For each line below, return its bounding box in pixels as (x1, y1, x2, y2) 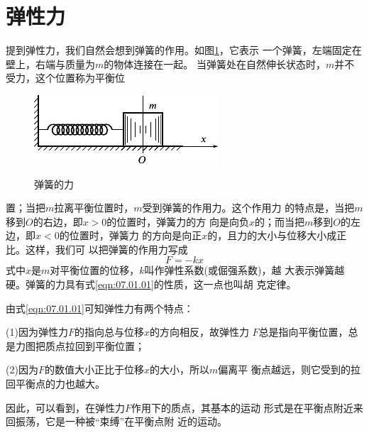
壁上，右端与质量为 (6, 56, 95, 71)
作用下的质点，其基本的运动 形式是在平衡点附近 (131, 400, 353, 415)
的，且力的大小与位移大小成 (207, 228, 337, 243)
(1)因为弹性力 (6, 324, 68, 339)
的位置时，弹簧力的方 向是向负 (106, 214, 250, 229)
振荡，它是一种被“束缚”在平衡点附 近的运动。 (15, 414, 227, 429)
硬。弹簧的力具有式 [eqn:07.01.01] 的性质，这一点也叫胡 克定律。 (6, 277, 297, 292)
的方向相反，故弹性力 (149, 324, 249, 339)
